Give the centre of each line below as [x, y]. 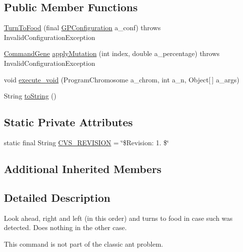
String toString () [30, 96]
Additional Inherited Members [83, 168]
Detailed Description [57, 197]
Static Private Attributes [69, 122]
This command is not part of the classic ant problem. [84, 243]
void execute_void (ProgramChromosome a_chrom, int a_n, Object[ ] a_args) [122, 79]
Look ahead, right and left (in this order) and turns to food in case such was [118, 218]
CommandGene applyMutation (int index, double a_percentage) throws [112, 53]
